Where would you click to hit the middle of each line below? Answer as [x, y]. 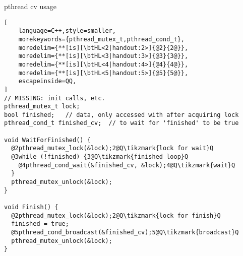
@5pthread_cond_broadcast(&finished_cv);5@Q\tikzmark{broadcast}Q [125, 232]
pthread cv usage [30, 6]
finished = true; [40, 224]
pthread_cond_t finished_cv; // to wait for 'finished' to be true [121, 123]
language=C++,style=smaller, [67, 31]
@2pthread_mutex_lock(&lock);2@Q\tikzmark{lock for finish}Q [116, 215]
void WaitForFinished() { [47, 140]
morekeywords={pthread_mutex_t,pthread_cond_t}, [101, 39]
